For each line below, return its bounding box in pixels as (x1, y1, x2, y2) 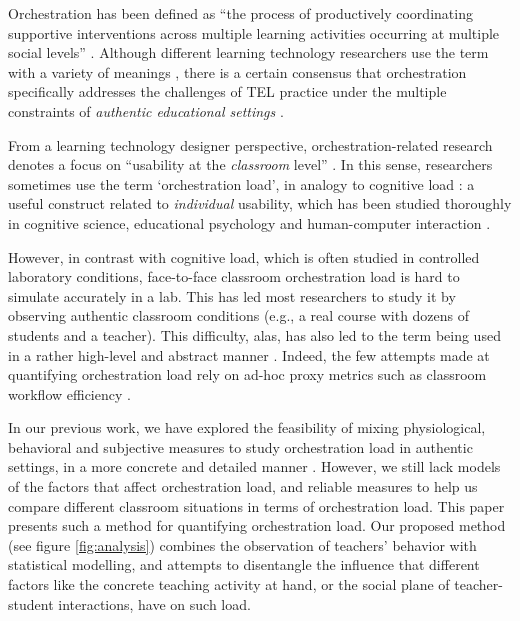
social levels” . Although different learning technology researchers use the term (8, 42, 489, 63)
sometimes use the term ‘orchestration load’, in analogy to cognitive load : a (8, 173, 475, 194)
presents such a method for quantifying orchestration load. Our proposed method (8, 515, 506, 536)
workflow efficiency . (8, 383, 131, 404)
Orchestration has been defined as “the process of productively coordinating (8, 3, 473, 23)
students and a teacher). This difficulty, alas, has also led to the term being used (8, 324, 501, 345)
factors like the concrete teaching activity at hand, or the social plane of (8, 574, 450, 595)
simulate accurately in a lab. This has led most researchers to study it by (8, 285, 456, 306)
